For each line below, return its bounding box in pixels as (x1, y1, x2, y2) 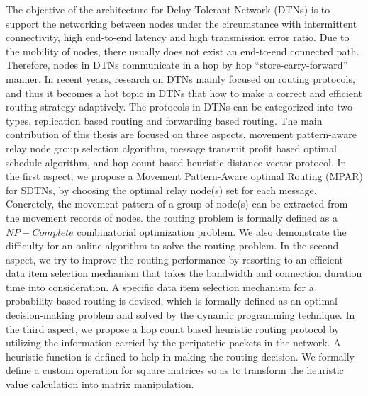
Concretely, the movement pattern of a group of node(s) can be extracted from (6, 196, 348, 211)
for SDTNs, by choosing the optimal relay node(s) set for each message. (6, 182, 317, 197)
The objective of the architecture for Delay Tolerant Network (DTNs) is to (6, 2, 330, 16)
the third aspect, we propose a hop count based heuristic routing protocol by (6, 321, 340, 336)
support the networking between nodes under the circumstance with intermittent (6, 16, 357, 30)
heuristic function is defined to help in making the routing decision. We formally (6, 349, 355, 363)
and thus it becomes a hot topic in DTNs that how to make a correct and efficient (6, 85, 362, 100)
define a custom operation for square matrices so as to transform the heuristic (6, 363, 344, 378)
